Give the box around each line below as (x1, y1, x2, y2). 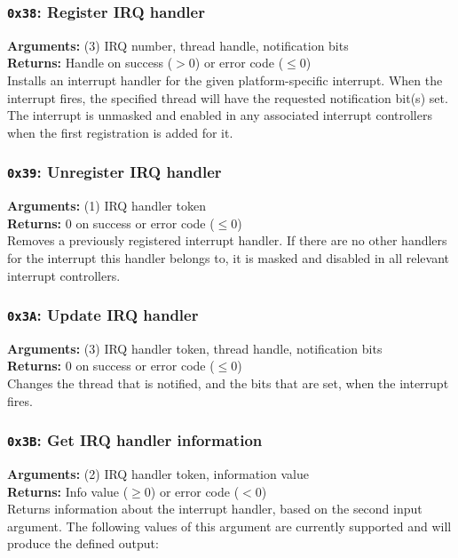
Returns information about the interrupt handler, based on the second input (7, 499, 422, 518)
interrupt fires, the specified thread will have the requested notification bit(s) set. (7, 88, 448, 107)
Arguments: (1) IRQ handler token (7, 196, 206, 215)
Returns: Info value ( (7, 482, 129, 500)
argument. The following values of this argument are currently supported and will (7, 516, 452, 535)
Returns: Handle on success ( (7, 53, 173, 72)
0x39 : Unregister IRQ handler (7, 161, 222, 183)
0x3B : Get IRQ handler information (7, 429, 263, 451)
